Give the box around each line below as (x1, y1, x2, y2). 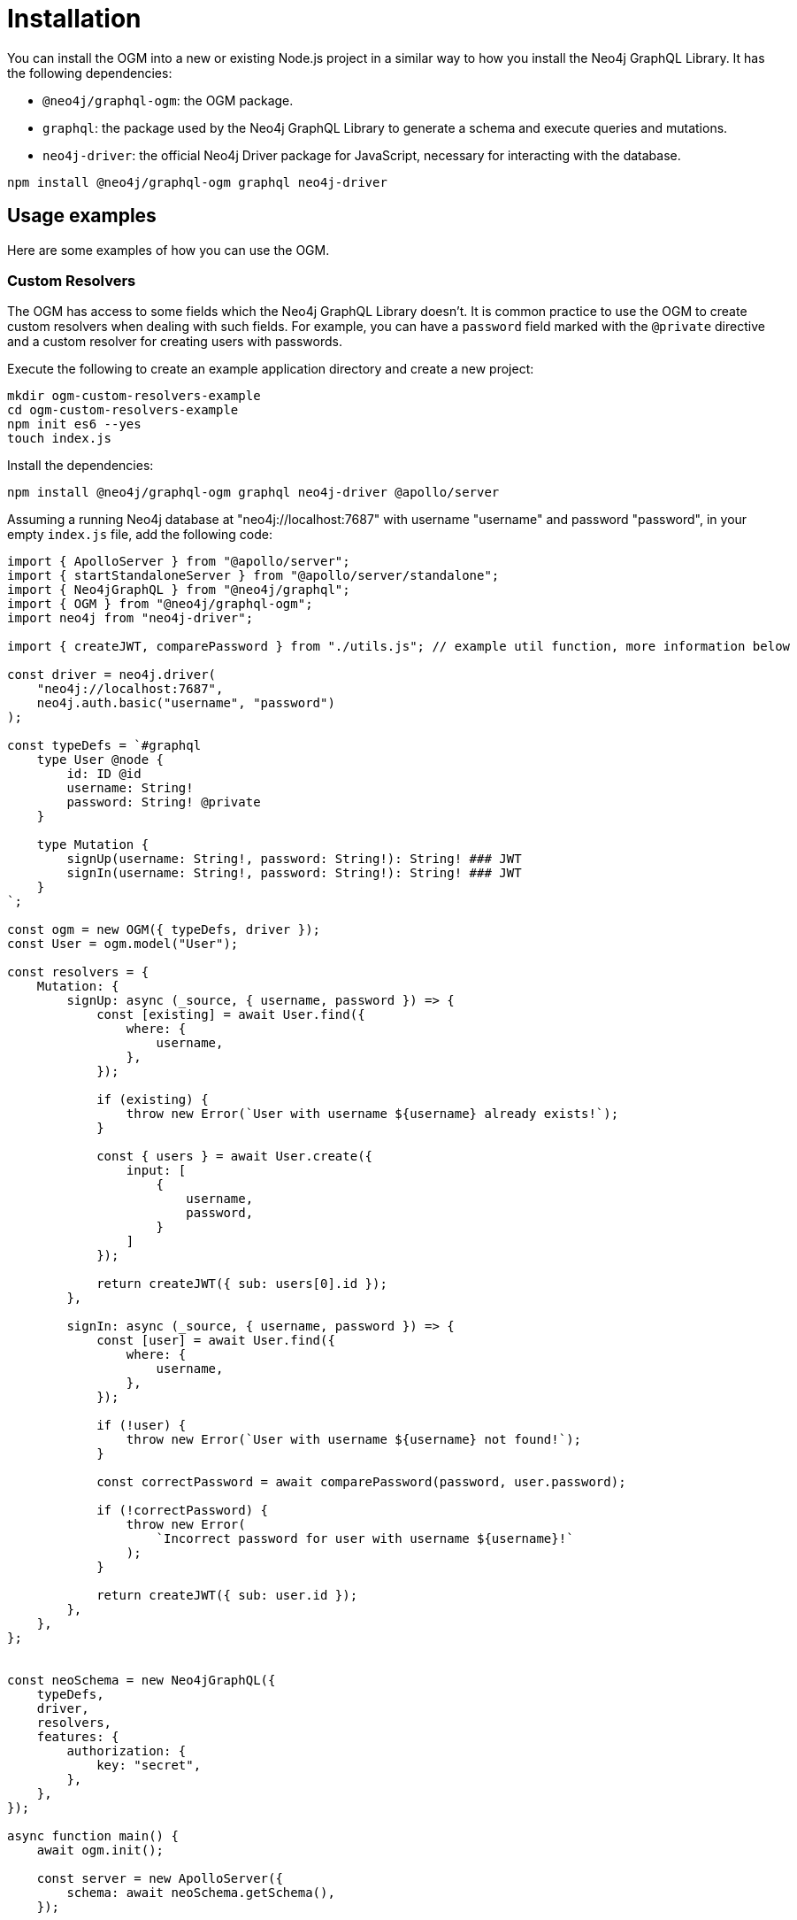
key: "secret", (96, 1758, 202, 1773)
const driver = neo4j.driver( (7, 667, 217, 682)
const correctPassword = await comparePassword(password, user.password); (96, 1475, 626, 1490)
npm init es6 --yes (7, 417, 142, 432)
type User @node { (36, 752, 165, 767)
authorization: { (66, 1744, 187, 1759)
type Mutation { (36, 837, 149, 852)
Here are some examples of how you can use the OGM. (7, 242, 330, 258)
